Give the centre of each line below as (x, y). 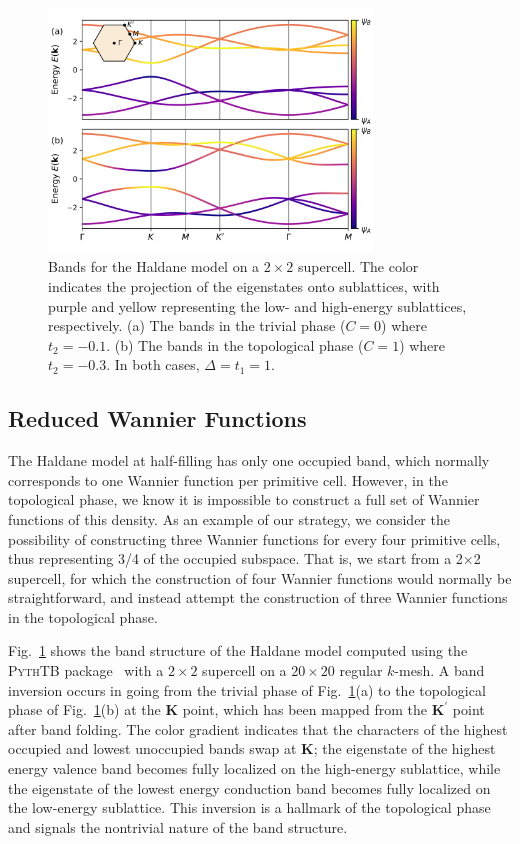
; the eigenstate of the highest (404, 748)
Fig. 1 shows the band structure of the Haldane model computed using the (238, 650)
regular (361, 670)
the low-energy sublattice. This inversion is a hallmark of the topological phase (249, 807)
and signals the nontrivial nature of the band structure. (178, 826)
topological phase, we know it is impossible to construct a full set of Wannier (244, 499)
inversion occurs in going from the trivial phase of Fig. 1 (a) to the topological (247, 689)
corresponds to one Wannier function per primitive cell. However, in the (228, 479)
